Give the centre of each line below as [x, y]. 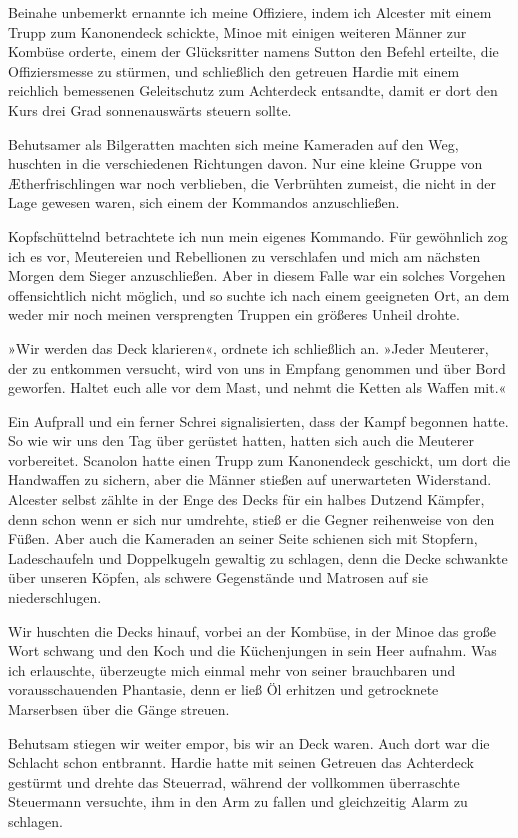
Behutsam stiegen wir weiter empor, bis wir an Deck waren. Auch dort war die [249, 742]
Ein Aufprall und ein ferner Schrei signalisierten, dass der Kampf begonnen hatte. [258, 420]
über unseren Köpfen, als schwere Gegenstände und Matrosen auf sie [218, 577]
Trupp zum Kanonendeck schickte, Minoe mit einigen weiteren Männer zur [237, 31]
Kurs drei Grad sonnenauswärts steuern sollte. [150, 109]
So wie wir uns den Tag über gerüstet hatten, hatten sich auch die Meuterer [241, 440]
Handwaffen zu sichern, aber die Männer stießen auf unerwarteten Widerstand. [250, 479]
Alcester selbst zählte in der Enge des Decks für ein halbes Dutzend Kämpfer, [246, 499]
